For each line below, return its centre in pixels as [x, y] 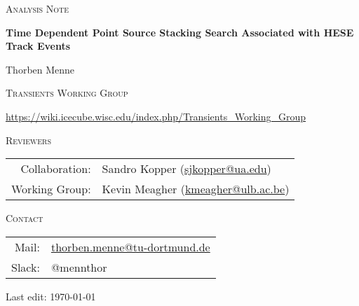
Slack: [26, 267]
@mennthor [79, 267]
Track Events [38, 46]
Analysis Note [38, 8]
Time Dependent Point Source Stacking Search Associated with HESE [180, 32]
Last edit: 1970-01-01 [51, 296]
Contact [25, 218]
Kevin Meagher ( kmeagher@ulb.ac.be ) [196, 189]
